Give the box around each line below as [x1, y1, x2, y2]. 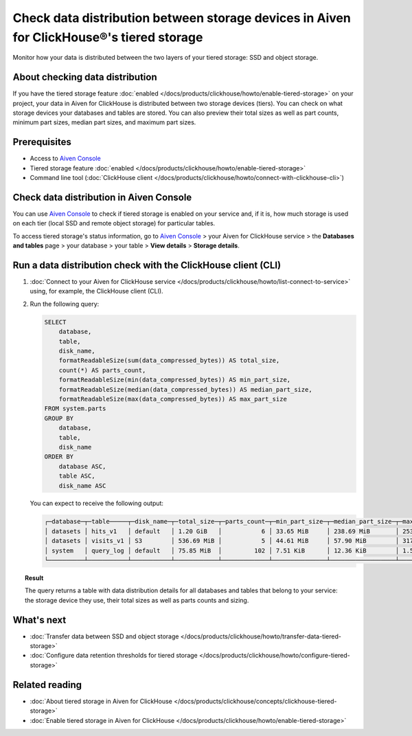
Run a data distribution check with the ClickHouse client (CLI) [12, 260, 282, 271]
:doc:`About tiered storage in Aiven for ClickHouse [30, 697, 173, 705]
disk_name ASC [58, 482, 106, 489]
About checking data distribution [12, 71, 157, 83]
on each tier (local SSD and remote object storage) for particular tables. [12, 219, 216, 227]
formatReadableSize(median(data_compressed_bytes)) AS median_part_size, [58, 386, 312, 393]
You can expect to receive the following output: [30, 499, 164, 508]
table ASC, [58, 472, 95, 480]
